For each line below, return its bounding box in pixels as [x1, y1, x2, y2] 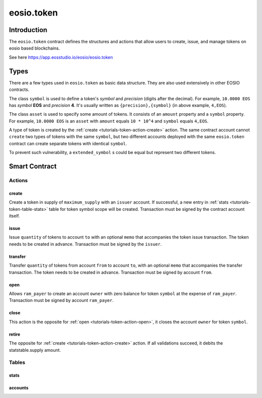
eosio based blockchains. [9, 45, 60, 51]
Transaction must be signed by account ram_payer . [9, 297, 114, 303]
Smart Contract [9, 162, 57, 171]
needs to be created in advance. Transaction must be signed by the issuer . [9, 241, 162, 247]
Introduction [9, 26, 48, 34]
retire [9, 331, 20, 337]
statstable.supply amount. [9, 347, 61, 353]
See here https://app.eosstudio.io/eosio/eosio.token [9, 54, 113, 60]
